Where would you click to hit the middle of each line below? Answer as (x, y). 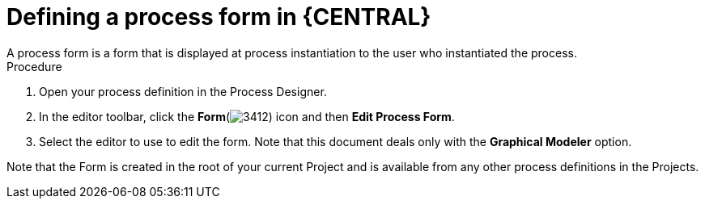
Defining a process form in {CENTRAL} (219, 17)
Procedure (34, 66)
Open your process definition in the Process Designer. (183, 91)
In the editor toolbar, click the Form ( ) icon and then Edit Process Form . (247, 116)
